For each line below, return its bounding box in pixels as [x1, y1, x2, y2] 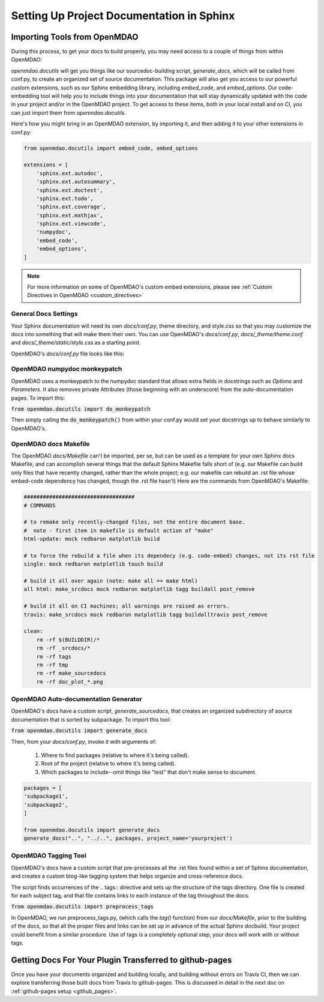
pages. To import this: [11, 394, 65, 402]
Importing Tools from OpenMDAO [11, 32, 139, 42]
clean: [23, 628, 43, 635]
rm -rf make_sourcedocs [36, 670, 106, 677]
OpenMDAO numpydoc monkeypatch [11, 365, 122, 373]
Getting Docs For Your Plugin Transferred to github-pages [11, 955, 232, 965]
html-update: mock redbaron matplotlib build [23, 536, 160, 543]
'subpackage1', [23, 793, 68, 800]
